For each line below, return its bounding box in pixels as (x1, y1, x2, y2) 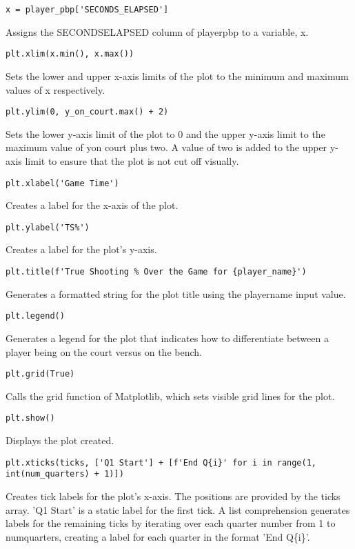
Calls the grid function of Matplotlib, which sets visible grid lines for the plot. (6, 388, 335, 403)
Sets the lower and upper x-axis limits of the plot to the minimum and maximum (6, 68, 349, 83)
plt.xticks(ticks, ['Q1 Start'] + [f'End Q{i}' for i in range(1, (6, 457, 317, 468)
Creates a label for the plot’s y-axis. (6, 242, 157, 257)
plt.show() (6, 413, 55, 423)
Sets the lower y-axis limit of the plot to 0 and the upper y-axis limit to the (6, 126, 325, 141)
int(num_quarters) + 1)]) (6, 469, 124, 479)
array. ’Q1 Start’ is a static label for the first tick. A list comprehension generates (6, 502, 350, 517)
